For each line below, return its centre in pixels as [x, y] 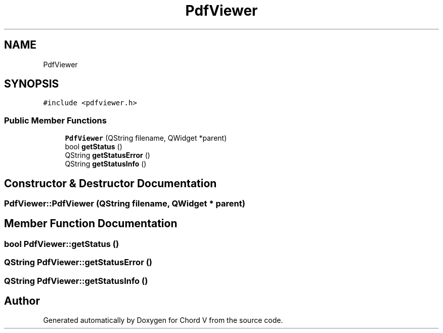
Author [22, 301]
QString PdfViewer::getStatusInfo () [76, 281]
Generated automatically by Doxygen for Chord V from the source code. [163, 320]
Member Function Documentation [91, 224]
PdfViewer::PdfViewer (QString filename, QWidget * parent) [125, 204]
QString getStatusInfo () [106, 164]
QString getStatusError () [107, 155]
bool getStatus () [94, 147]
